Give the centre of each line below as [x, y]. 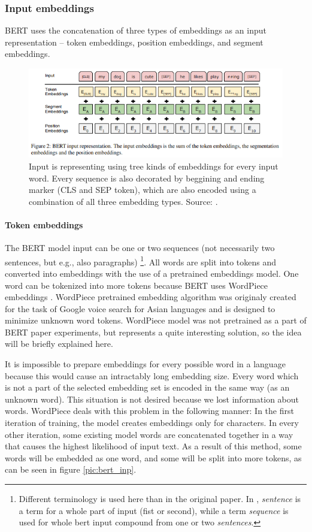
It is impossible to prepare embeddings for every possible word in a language [145, 364]
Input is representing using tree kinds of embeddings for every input [154, 166]
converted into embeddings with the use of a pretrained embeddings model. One [152, 273]
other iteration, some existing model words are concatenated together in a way [149, 434]
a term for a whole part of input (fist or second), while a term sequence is [154, 510]
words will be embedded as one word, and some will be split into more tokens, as [153, 457]
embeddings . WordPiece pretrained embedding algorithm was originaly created [151, 297]
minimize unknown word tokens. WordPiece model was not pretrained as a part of [156, 320]
